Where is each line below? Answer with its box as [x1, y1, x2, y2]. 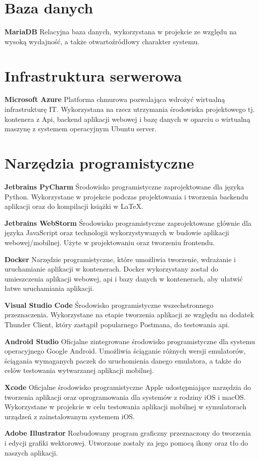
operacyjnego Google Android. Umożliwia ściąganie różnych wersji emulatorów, [4, 346, 246, 356]
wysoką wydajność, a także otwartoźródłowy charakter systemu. [4, 36, 200, 46]
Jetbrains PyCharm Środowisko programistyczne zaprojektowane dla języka [4, 181, 244, 191]
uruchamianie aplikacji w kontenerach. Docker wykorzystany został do [4, 264, 218, 274]
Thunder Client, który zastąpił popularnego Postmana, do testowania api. [4, 319, 230, 330]
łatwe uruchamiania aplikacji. [4, 283, 94, 293]
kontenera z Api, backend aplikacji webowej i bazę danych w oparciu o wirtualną [4, 113, 251, 124]
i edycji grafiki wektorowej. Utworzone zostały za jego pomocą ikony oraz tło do [4, 438, 248, 448]
